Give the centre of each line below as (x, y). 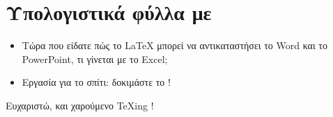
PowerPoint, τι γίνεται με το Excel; (95, 58)
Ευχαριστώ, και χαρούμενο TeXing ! (80, 105)
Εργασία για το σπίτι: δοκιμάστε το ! (96, 82)
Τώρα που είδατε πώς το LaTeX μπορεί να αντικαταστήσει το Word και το (175, 45)
